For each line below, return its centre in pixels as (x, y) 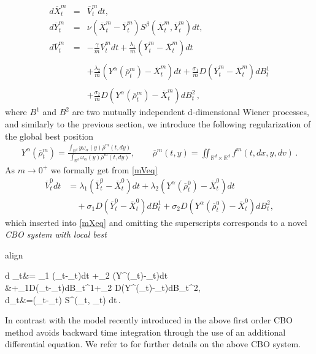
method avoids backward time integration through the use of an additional (145, 332)
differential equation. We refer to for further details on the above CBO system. (153, 344)
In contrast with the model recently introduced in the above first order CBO (149, 320)
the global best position (49, 136)
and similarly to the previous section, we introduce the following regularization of (158, 123)
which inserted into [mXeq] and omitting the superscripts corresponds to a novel (156, 222)
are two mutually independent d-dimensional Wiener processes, (191, 112)
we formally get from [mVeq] (104, 169)
